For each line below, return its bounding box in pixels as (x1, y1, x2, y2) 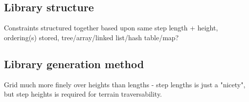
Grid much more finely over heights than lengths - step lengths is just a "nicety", (4, 79, 246, 89)
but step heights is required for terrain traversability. (4, 89, 162, 99)
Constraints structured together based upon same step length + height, (4, 23, 218, 33)
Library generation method (4, 56, 144, 71)
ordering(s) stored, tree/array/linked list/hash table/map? (4, 32, 179, 42)
